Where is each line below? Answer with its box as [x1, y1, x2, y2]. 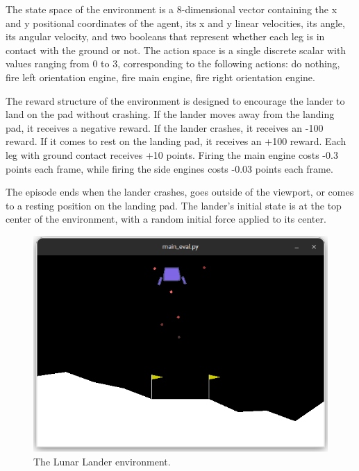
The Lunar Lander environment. [33, 454, 171, 468]
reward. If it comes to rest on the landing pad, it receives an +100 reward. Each [6, 134, 347, 148]
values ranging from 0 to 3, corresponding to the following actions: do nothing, [6, 56, 340, 71]
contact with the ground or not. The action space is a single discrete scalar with [6, 42, 347, 57]
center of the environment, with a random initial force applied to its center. [6, 212, 326, 226]
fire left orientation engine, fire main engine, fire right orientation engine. [6, 69, 315, 84]
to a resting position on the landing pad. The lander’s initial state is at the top [6, 198, 342, 212]
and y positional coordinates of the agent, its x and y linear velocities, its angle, [6, 15, 345, 30]
